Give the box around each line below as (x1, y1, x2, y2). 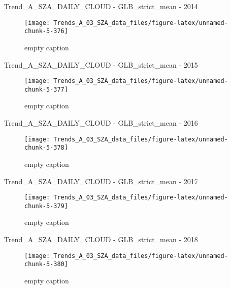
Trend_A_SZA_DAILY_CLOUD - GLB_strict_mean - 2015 (4, 59, 198, 70)
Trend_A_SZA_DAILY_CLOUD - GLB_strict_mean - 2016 (4, 118, 198, 128)
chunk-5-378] (24, 144, 68, 152)
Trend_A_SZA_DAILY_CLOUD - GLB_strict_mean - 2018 (4, 234, 198, 244)
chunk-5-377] (24, 85, 68, 93)
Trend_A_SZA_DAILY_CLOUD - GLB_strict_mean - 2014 (4, 1, 198, 11)
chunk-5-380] (24, 261, 68, 268)
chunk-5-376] (24, 27, 68, 35)
